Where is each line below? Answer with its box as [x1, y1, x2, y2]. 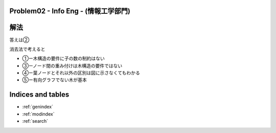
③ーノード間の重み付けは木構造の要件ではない [22, 62, 123, 69]
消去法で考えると [9, 46, 45, 52]
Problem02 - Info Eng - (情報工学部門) [9, 7, 130, 15]
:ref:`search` [22, 118, 49, 124]
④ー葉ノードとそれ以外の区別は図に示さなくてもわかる [22, 70, 140, 76]
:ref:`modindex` [22, 110, 55, 117]
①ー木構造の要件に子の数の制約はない [22, 55, 105, 61]
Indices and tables [9, 90, 70, 99]
